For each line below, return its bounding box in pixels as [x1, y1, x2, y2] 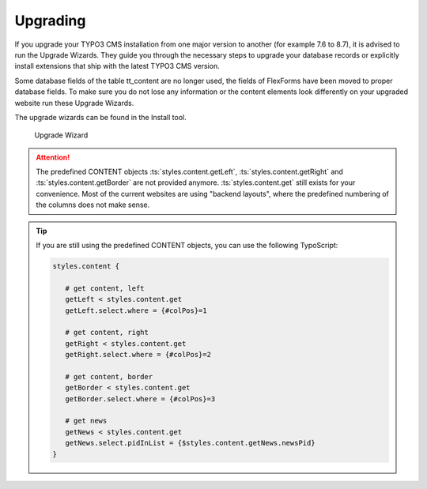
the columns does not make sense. [36, 200, 150, 209]
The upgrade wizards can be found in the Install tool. [14, 112, 187, 122]
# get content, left [64, 284, 145, 292]
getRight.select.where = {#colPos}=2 [64, 350, 211, 359]
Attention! [36, 152, 70, 162]
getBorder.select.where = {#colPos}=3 [64, 394, 216, 403]
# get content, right [64, 328, 149, 337]
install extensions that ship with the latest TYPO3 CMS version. [14, 62, 221, 71]
